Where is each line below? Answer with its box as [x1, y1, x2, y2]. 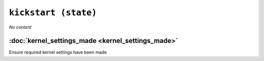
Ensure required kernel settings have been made [9, 49, 107, 55]
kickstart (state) [9, 7, 97, 18]
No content [9, 24, 32, 30]
